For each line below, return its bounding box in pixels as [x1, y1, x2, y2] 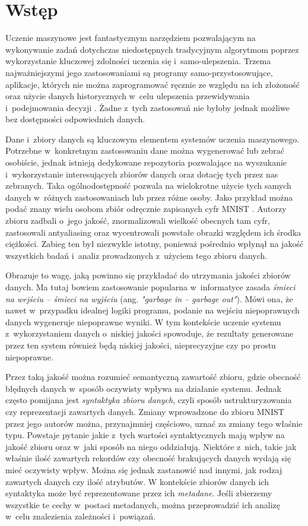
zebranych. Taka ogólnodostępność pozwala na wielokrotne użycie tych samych [5, 179, 291, 192]
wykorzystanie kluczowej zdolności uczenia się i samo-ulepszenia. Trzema [5, 55, 271, 67]
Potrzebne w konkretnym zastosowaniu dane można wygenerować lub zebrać [5, 144, 284, 157]
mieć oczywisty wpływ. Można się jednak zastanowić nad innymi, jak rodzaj [5, 463, 282, 476]
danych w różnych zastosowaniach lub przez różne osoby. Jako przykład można [5, 191, 293, 203]
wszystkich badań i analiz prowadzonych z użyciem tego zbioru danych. [5, 249, 268, 261]
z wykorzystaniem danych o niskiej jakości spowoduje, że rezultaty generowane [5, 327, 294, 340]
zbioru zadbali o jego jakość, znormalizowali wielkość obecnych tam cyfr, [5, 214, 270, 227]
